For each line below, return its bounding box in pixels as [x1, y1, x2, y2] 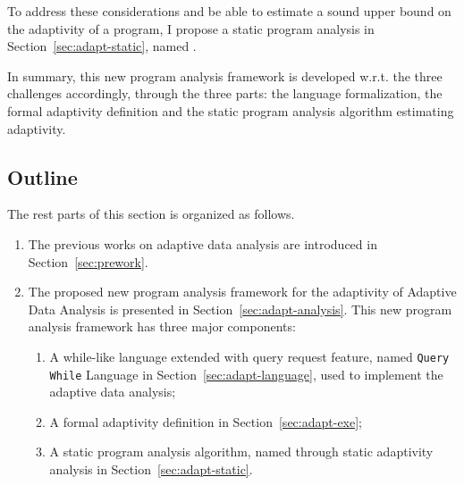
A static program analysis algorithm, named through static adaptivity [49, 442, 434, 461]
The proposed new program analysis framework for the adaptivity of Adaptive [28, 282, 457, 301]
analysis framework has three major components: [28, 317, 296, 336]
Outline [7, 163, 78, 190]
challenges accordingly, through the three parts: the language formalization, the [7, 84, 443, 103]
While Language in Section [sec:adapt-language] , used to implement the [49, 364, 443, 383]
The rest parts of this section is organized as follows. [7, 205, 295, 223]
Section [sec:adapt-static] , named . [7, 37, 197, 55]
